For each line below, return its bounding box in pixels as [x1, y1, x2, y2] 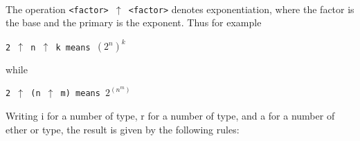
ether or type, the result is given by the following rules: [6, 122, 240, 136]
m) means [60, 88, 100, 99]
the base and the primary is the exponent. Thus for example [6, 15, 262, 30]
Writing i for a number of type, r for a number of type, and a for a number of [6, 109, 335, 123]
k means [55, 42, 91, 53]
